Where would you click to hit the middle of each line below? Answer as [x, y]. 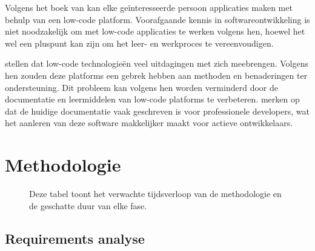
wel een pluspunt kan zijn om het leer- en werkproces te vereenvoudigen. [139, 43]
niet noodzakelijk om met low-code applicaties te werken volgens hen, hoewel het [155, 31]
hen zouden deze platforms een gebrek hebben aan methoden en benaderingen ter [156, 75]
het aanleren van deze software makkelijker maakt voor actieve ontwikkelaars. [149, 123]
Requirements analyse [75, 238]
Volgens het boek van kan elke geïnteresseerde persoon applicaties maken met [149, 7]
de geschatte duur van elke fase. [88, 205]
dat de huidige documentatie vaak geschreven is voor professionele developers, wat [157, 111]
